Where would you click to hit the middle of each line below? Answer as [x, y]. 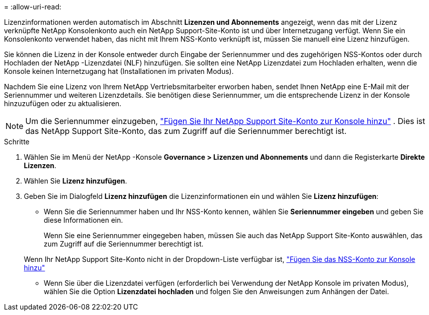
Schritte [17, 142]
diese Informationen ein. [84, 220]
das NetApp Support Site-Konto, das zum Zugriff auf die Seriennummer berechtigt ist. [186, 131]
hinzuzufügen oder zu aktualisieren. [63, 103]
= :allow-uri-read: [33, 7]
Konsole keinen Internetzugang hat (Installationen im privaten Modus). [119, 71]
